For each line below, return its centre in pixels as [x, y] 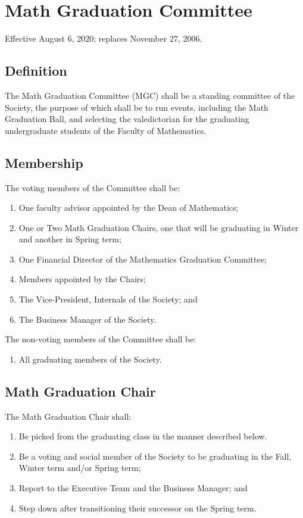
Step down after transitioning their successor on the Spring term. [138, 508]
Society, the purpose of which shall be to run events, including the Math [137, 107]
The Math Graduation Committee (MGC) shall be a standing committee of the [150, 95]
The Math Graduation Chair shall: [68, 416]
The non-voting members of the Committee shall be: [101, 339]
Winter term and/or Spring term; [80, 468]
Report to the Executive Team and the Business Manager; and [133, 488]
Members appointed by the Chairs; [82, 279]
